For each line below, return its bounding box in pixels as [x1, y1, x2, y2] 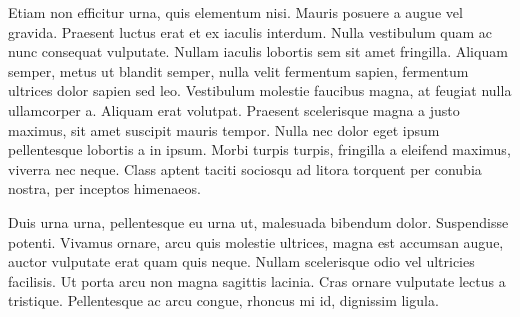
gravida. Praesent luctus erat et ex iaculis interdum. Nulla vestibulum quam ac [8, 21, 493, 42]
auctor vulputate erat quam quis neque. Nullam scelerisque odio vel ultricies [8, 251, 475, 272]
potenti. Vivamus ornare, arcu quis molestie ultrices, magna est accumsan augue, [8, 231, 504, 252]
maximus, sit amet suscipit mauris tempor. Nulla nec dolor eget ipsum [8, 119, 440, 140]
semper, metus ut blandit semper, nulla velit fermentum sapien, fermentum [8, 60, 469, 81]
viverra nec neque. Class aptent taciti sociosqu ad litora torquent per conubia [8, 158, 482, 179]
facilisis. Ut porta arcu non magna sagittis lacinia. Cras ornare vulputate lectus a [8, 270, 506, 291]
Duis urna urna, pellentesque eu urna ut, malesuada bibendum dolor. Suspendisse [8, 211, 509, 232]
